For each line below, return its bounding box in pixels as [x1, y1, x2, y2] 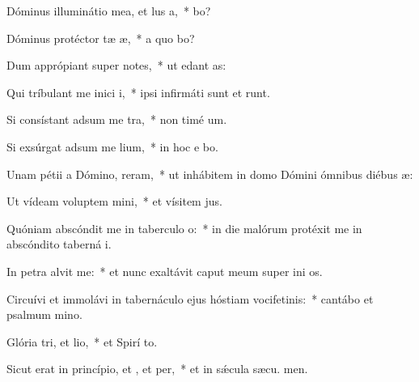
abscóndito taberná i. [6, 236, 112, 253]
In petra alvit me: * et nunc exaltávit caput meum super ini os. [6, 262, 323, 279]
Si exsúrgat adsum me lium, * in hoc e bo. [6, 138, 218, 155]
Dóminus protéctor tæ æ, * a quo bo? [6, 29, 195, 46]
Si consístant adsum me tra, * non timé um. [6, 111, 227, 128]
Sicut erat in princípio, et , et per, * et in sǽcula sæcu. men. [6, 360, 308, 377]
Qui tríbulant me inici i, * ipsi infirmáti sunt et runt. [6, 83, 270, 100]
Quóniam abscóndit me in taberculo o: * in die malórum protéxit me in [6, 219, 362, 236]
